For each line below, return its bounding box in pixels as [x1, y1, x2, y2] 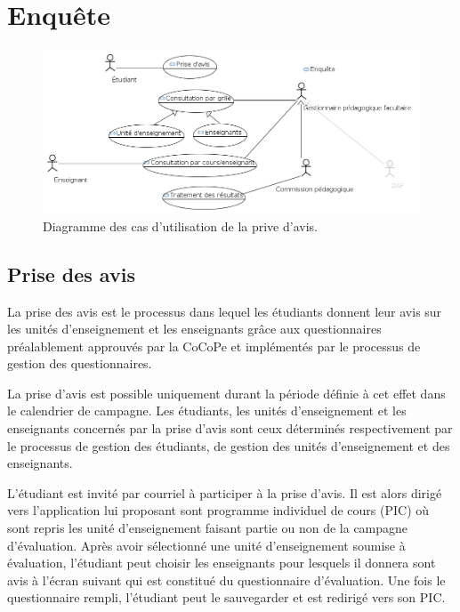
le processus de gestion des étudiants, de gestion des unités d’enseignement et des [7, 436, 450, 455]
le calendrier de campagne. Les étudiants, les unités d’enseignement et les [7, 401, 407, 420]
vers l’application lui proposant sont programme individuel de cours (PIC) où [7, 501, 430, 519]
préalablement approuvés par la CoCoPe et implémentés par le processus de [7, 336, 421, 355]
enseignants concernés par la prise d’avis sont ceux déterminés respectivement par [7, 419, 453, 438]
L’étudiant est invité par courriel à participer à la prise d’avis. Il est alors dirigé [7, 483, 442, 502]
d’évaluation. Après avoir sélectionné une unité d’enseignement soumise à [7, 535, 406, 554]
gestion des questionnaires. [7, 354, 152, 373]
